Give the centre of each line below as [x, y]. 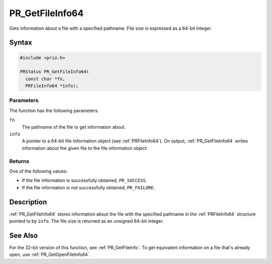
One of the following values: [39, 171]
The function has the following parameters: [54, 111]
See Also [23, 235]
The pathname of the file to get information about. [74, 127]
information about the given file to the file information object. [85, 148]
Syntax [21, 43]
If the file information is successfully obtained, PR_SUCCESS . [84, 180]
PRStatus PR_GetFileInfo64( [54, 72]
